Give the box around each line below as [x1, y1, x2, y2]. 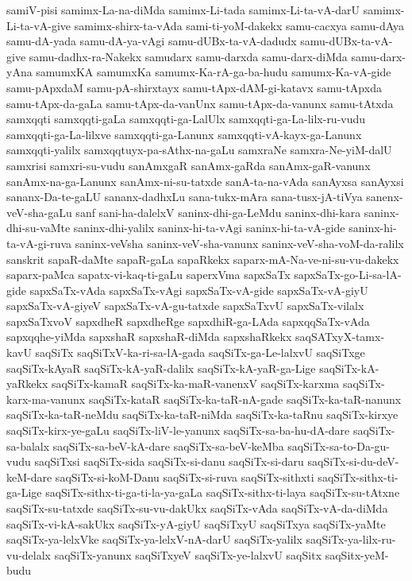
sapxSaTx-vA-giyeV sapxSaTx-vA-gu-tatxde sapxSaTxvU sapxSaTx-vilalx [6, 297, 364, 314]
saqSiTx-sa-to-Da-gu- [287, 437, 390, 454]
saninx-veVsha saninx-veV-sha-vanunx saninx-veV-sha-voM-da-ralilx [75, 234, 404, 251]
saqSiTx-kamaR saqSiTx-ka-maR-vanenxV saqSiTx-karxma [51, 375, 340, 392]
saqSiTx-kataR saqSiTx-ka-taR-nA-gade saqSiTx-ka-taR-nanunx [88, 390, 402, 407]
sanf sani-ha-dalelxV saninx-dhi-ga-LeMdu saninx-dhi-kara [75, 203, 361, 220]
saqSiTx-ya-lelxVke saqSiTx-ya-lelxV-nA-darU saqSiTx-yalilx [6, 531, 302, 548]
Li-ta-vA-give [6, 17, 71, 33]
